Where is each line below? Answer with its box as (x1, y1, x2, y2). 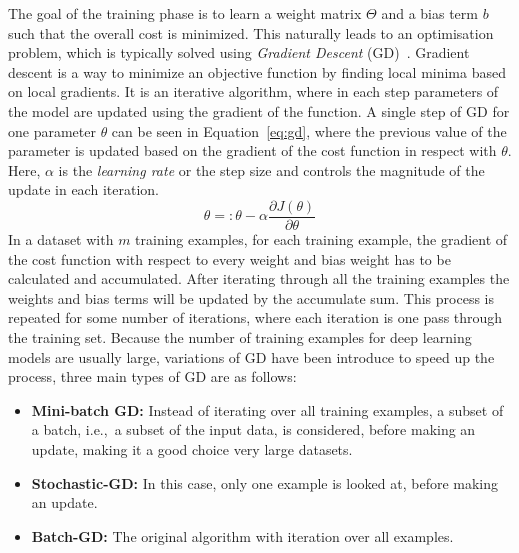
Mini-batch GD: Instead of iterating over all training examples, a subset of (31, 399, 504, 420)
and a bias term (381, 3, 478, 23)
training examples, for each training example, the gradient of (135, 229, 508, 249)
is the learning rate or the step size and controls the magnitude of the (58, 159, 485, 180)
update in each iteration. (8, 179, 159, 200)
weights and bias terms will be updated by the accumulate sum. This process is (8, 287, 494, 308)
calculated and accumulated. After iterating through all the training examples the (8, 268, 510, 289)
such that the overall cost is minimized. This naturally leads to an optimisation (8, 22, 494, 43)
